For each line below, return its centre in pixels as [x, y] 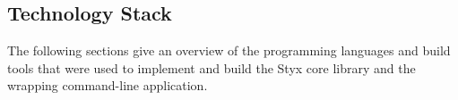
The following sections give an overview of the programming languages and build [229, 50]
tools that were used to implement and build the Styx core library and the [212, 67]
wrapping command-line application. [108, 85]
